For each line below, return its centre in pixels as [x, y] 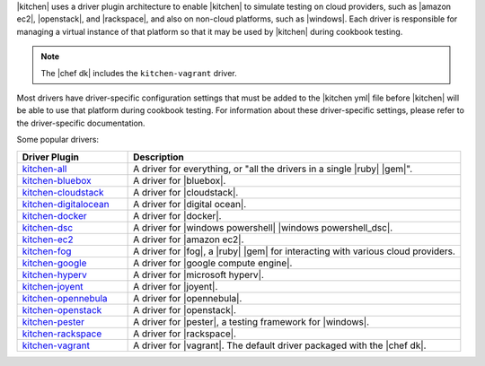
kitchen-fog [47, 251]
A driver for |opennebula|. [188, 298]
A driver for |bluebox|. [180, 180]
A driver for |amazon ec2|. [189, 240]
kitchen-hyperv [54, 274]
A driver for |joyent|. [176, 286]
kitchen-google [54, 263]
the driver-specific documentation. [81, 123]
